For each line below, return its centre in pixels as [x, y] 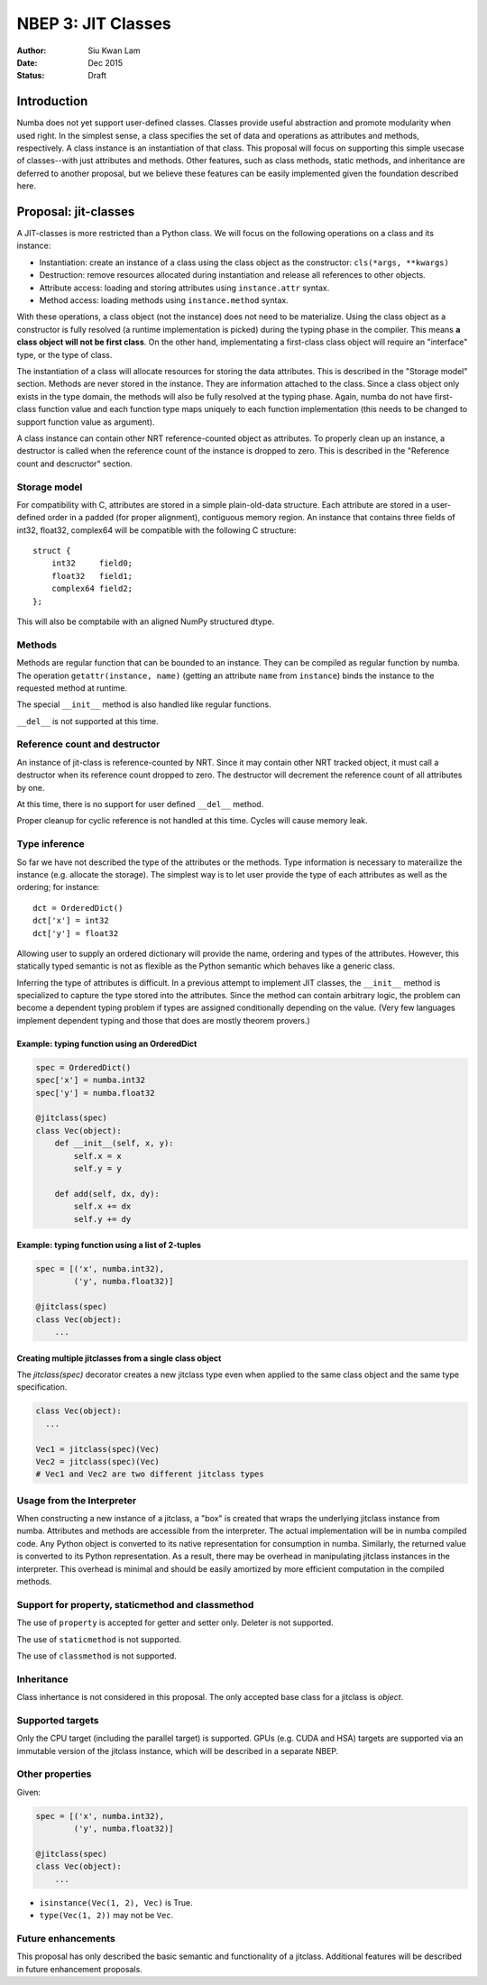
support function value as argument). [86, 422]
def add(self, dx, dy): [107, 1194]
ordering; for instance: [58, 887]
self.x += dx [102, 1207]
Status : [31, 76]
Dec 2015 [106, 62]
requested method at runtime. [72, 688]
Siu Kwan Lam [114, 51]
